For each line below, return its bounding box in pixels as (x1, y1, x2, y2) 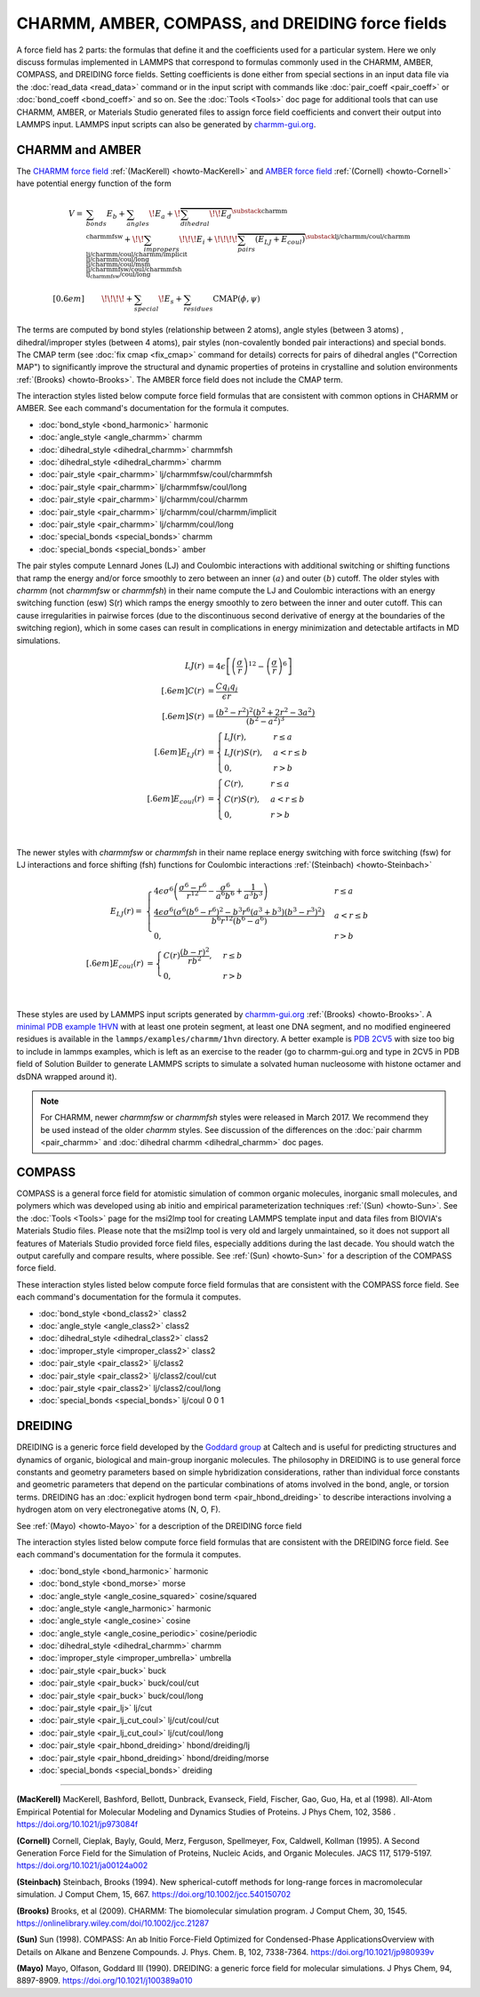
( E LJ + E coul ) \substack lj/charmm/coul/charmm (254, 232, 411, 247)
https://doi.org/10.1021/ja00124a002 (16, 1860, 148, 1871)
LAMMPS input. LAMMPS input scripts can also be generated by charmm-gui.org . (16, 118, 316, 129)
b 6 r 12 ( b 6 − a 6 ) (211, 914, 268, 926)
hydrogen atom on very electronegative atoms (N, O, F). (16, 1504, 221, 1515)
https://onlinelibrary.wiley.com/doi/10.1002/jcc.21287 (16, 1918, 209, 1928)
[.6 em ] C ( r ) (161, 686, 204, 696)
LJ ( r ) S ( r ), (223, 748, 263, 757)
